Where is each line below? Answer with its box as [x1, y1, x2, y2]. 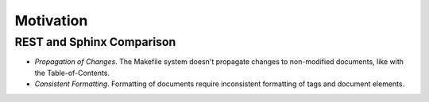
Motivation [14, 12, 88, 29]
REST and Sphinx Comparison [14, 35, 176, 49]
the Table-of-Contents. [34, 68, 110, 77]
